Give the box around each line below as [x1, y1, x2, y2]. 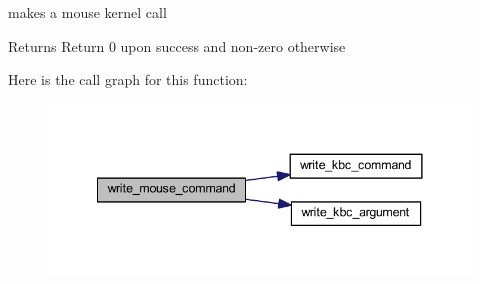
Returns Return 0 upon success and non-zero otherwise [8, 35, 346, 56]
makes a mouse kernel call [8, 2, 167, 22]
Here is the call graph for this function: [8, 69, 248, 90]
